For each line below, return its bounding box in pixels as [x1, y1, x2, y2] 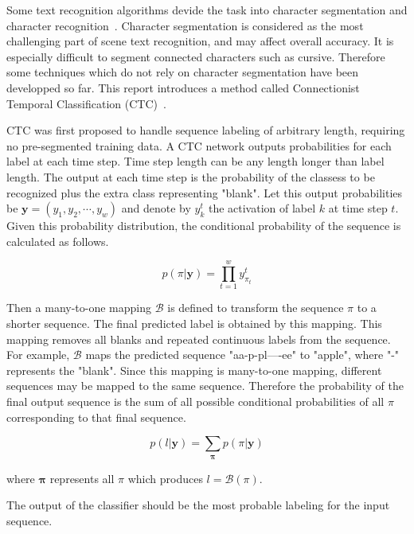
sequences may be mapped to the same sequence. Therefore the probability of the [6, 377, 404, 394]
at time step [328, 200, 388, 216]
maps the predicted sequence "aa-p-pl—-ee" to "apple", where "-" [85, 346, 400, 363]
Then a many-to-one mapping [6, 299, 151, 316]
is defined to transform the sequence [167, 299, 344, 316]
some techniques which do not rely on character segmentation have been [6, 64, 359, 80]
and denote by [121, 200, 191, 216]
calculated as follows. [6, 232, 109, 249]
